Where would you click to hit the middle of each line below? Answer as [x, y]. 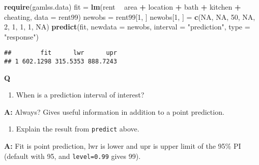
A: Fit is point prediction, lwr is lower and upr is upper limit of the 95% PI [123, 146]
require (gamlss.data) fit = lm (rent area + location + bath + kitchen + [123, 7]
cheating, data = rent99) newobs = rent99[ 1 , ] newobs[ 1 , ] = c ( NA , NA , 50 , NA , [130, 16]
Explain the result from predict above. [78, 129]
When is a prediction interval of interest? [80, 95]
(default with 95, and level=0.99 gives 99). [73, 156]
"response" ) [21, 36]
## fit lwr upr [61, 53]
